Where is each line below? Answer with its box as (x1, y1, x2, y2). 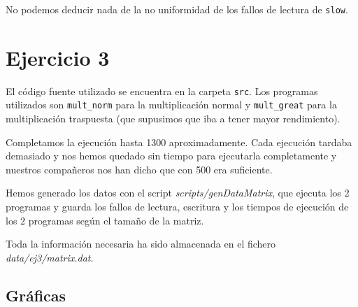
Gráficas (6, 284, 66, 306)
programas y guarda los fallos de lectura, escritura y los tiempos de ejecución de (6, 199, 349, 214)
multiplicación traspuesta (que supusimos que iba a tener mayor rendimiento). (6, 111, 341, 126)
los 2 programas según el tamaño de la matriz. (6, 213, 204, 227)
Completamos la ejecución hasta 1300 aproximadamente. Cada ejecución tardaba (6, 134, 352, 149)
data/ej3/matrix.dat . (6, 250, 94, 264)
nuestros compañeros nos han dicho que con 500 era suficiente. (6, 162, 273, 176)
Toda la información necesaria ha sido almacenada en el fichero (6, 236, 276, 251)
